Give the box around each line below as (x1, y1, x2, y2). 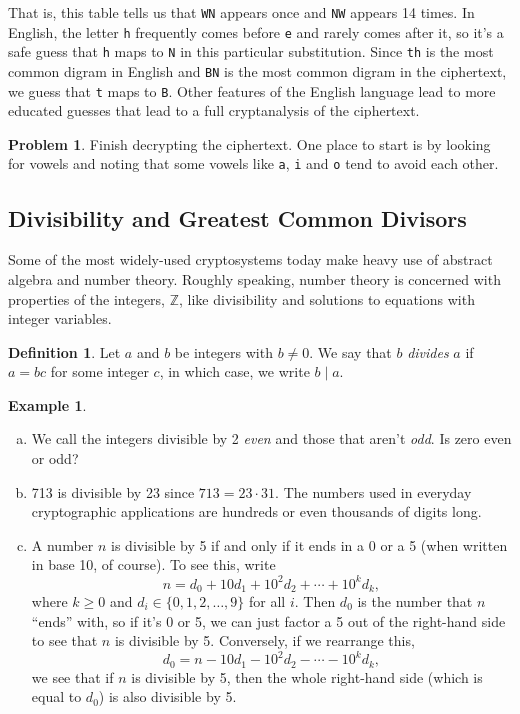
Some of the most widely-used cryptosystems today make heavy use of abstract (8, 249, 493, 270)
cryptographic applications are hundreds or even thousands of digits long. (31, 501, 482, 522)
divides (407, 341, 449, 362)
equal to (31, 686, 82, 707)
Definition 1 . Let (8, 341, 121, 362)
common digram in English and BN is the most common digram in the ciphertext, (8, 60, 507, 81)
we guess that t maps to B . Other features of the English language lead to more (8, 80, 496, 101)
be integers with (174, 341, 273, 362)
